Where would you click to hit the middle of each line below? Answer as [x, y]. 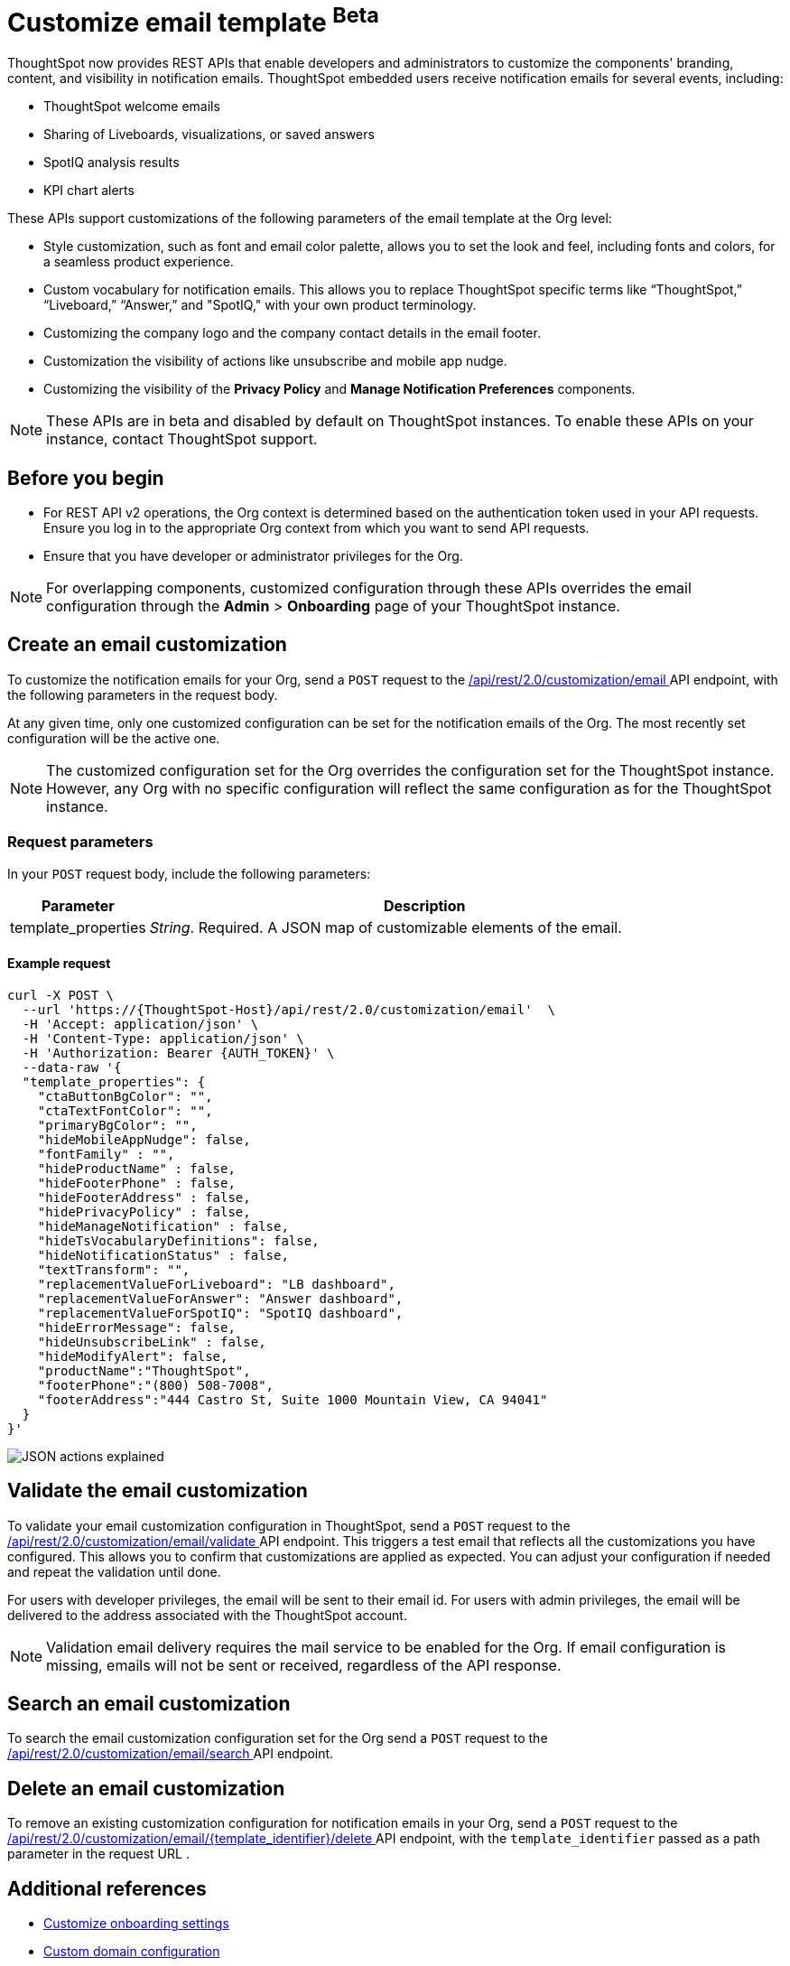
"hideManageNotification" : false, [163, 1226]
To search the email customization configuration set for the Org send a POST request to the [278, 1738]
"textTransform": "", [114, 1269]
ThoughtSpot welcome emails [132, 107]
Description [425, 905]
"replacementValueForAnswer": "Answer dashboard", [220, 1298]
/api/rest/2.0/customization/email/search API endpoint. [171, 1754]
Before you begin [86, 478]
